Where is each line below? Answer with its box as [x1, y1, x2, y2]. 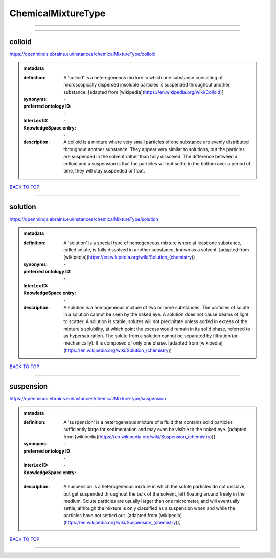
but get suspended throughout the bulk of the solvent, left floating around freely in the [63, 490, 245, 497]
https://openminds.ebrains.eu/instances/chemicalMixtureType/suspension [9, 396, 166, 402]
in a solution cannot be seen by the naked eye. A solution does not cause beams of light [63, 311, 249, 317]
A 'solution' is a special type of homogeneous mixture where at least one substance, [63, 240, 242, 246]
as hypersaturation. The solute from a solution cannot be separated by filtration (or [63, 333, 238, 339]
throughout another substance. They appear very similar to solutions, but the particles [63, 146, 245, 152]
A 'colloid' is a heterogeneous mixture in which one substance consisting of [63, 74, 223, 80]
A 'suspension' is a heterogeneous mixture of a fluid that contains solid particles [63, 419, 233, 425]
